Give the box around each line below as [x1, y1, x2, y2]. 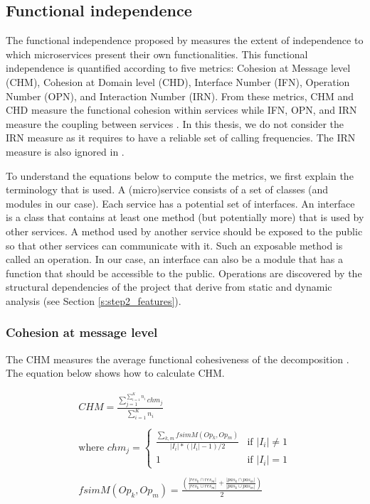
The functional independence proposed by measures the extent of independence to [6, 33, 364, 48]
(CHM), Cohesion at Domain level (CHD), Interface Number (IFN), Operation [6, 74, 350, 89]
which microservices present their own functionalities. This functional [6, 46, 308, 61]
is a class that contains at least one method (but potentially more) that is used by [6, 210, 364, 225]
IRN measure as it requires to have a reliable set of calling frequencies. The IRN [6, 130, 356, 145]
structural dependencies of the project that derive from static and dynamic [6, 279, 332, 294]
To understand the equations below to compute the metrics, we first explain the [6, 168, 354, 183]
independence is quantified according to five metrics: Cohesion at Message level [6, 60, 351, 75]
